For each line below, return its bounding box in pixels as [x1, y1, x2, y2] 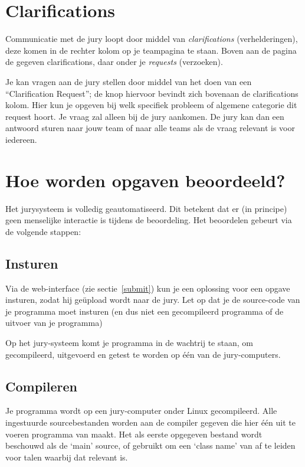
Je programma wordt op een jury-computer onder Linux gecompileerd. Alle [5, 404, 277, 417]
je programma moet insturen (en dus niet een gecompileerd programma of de [5, 305, 284, 317]
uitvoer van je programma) [5, 316, 103, 329]
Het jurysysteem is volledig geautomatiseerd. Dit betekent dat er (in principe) [5, 202, 287, 214]
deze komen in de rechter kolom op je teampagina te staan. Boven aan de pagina [5, 44, 297, 56]
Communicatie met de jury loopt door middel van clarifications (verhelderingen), [5, 32, 298, 45]
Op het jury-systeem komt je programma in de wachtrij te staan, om [5, 336, 253, 348]
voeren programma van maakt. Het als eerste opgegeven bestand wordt [5, 427, 263, 440]
